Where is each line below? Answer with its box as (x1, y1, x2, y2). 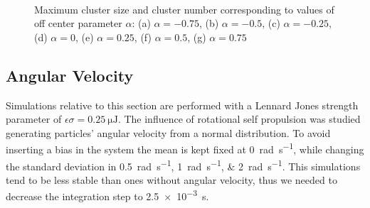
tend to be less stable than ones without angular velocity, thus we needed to (6, 172, 337, 187)
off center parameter (34, 16, 122, 31)
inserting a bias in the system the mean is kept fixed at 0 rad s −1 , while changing (6, 140, 364, 157)
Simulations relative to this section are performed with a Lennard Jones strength (6, 97, 359, 112)
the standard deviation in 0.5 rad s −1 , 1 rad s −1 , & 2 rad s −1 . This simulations (6, 156, 361, 173)
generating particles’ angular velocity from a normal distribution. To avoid (6, 125, 331, 140)
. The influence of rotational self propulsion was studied (117, 111, 361, 126)
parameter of (6, 111, 62, 126)
